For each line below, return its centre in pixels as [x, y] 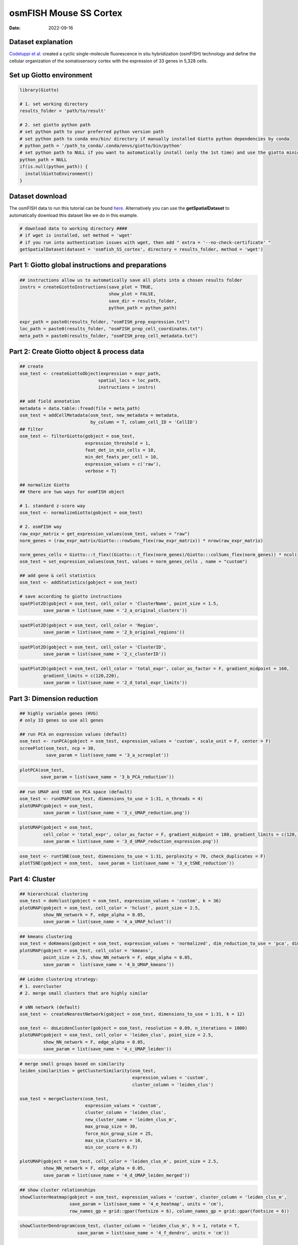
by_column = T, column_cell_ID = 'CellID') [144, 422]
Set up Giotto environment [51, 75]
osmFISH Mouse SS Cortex [66, 13]
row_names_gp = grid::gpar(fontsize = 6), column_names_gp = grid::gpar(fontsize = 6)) [179, 1211]
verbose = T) [101, 471]
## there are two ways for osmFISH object [72, 492]
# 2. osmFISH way [41, 527]
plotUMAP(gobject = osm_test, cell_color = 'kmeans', [86, 950]
